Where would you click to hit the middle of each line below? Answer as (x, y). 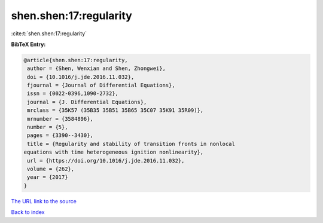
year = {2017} (48, 177)
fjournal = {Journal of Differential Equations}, (101, 85)
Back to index (28, 212)
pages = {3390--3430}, (60, 135)
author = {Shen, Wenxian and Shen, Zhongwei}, (96, 68)
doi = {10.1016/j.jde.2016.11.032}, (81, 77)
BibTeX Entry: (28, 44)
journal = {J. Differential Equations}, (87, 102)
